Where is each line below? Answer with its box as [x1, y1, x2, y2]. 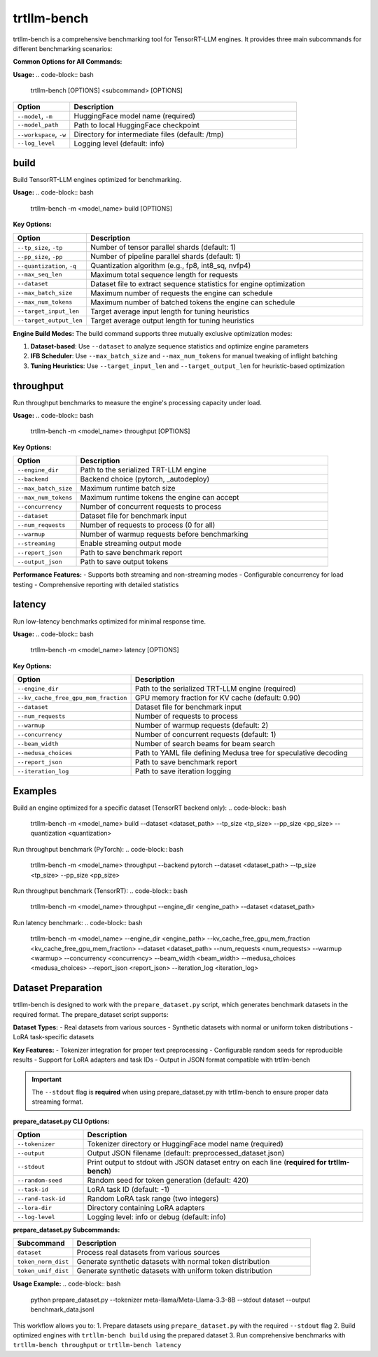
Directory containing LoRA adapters [87, 1203, 205, 1213]
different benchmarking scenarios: [13, 44, 113, 52]
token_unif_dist [17, 1267, 69, 1274]
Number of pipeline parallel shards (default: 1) [90, 251, 241, 261]
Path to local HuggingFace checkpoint [73, 120, 199, 129]
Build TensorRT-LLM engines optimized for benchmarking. [13, 176, 182, 184]
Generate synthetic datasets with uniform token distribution [76, 1266, 273, 1276]
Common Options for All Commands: [13, 57, 122, 66]
